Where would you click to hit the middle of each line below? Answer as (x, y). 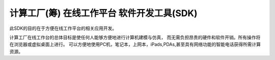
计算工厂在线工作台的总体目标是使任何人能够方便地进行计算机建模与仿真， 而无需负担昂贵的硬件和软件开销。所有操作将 (135, 37)
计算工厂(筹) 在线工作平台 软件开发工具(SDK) (104, 13)
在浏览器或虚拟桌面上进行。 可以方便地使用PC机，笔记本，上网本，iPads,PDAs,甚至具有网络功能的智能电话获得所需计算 (135, 44)
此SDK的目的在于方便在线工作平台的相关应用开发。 (63, 28)
